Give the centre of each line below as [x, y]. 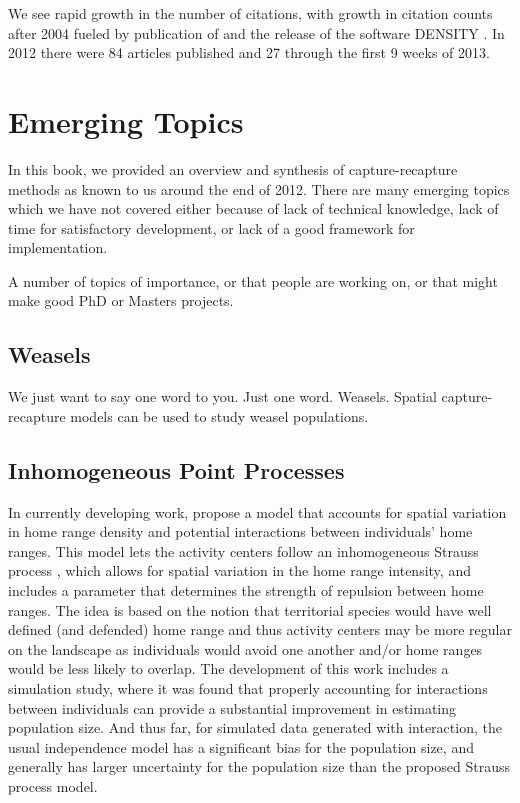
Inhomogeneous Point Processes [176, 469]
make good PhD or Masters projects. [121, 300]
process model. [53, 785]
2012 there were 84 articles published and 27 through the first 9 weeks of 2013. [249, 52]
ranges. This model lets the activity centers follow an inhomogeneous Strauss [243, 550]
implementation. [58, 247]
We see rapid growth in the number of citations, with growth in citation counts [250, 13]
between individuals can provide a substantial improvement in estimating [232, 707]
